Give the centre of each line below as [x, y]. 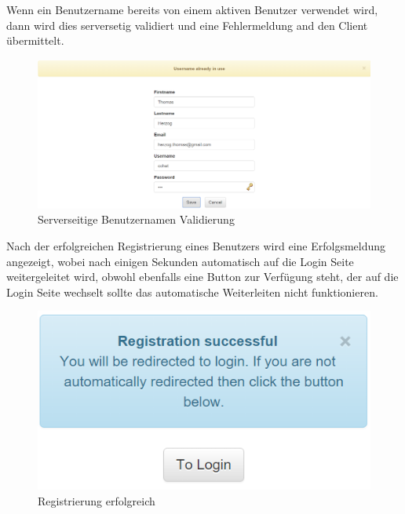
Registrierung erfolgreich [97, 500]
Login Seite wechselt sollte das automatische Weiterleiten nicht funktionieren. [192, 292]
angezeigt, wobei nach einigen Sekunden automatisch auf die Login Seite [180, 261]
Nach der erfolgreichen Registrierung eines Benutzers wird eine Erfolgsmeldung [196, 246]
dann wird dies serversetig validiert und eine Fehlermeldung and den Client [187, 25]
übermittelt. [35, 40]
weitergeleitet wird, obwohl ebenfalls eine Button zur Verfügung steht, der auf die [202, 277]
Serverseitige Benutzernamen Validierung [136, 219]
